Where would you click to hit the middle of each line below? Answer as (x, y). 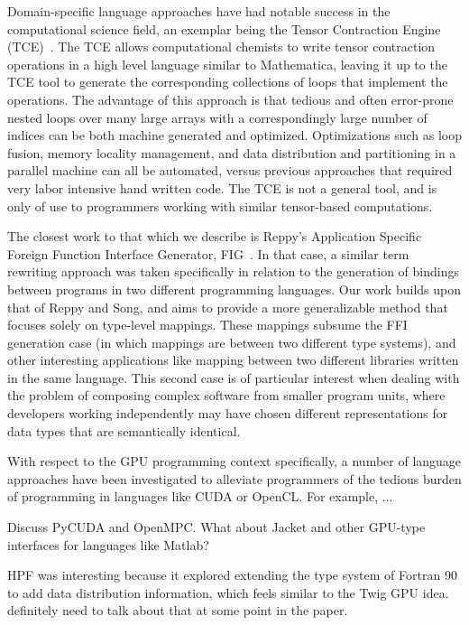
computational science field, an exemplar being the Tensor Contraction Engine (224, 28)
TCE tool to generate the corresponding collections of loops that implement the (228, 82)
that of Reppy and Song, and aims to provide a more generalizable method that (228, 307)
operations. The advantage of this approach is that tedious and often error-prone (230, 99)
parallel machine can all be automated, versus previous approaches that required (230, 170)
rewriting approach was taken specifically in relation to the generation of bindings (233, 271)
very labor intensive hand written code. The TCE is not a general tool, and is (222, 187)
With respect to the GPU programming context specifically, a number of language (234, 461)
